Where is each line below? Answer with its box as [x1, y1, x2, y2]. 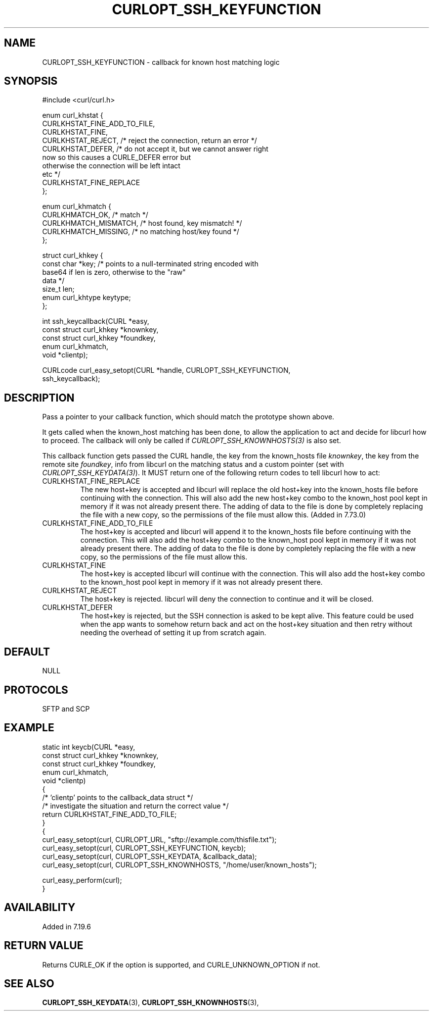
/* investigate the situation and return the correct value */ [42, 801, 229, 810]
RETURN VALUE [4, 939, 84, 952]
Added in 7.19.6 [42, 922, 91, 931]
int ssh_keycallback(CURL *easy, [42, 317, 149, 326]
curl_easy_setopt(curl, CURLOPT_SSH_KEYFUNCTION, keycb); [42, 843, 246, 852]
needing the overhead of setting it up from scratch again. [80, 628, 266, 637]
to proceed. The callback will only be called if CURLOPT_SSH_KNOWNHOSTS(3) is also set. [42, 436, 341, 445]
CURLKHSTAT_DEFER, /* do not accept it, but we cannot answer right [42, 145, 268, 153]
